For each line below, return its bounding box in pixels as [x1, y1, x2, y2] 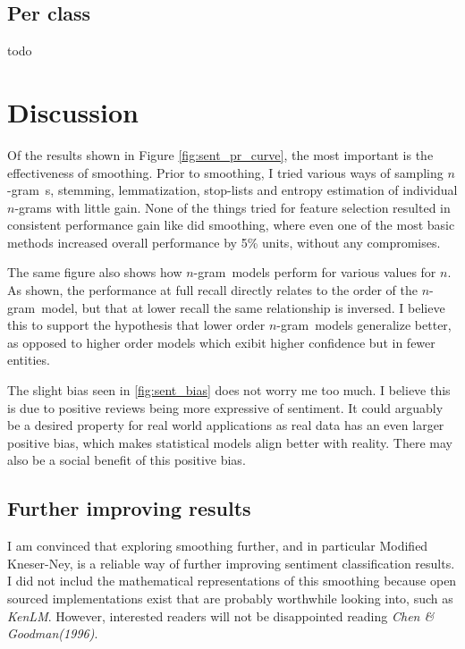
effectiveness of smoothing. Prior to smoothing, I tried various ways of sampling [7, 163, 444, 181]
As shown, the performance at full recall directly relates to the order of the [7, 281, 418, 299]
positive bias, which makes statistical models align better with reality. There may [7, 433, 452, 451]
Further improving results [7, 494, 251, 522]
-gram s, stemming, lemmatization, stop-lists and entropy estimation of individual [7, 181, 458, 199]
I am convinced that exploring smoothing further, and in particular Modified [7, 536, 428, 555]
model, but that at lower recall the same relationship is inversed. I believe [41, 298, 445, 316]
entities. [7, 350, 50, 369]
